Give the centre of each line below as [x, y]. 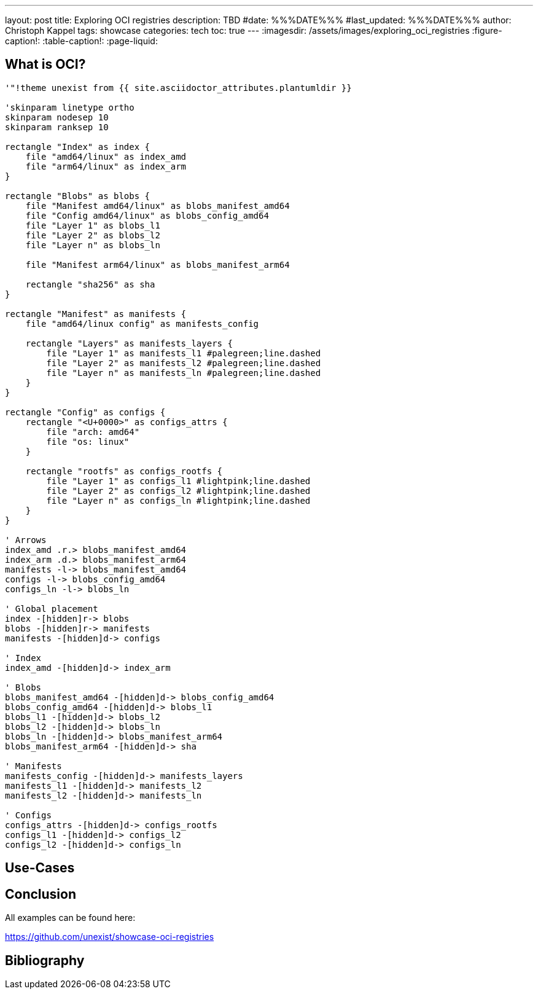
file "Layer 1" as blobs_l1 [93, 225]
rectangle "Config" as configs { [85, 412]
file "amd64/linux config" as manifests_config [142, 323]
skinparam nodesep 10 [57, 117]
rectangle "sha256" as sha [90, 284]
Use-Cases [40, 868]
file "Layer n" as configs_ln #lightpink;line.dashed [178, 500]
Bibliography [45, 960]
